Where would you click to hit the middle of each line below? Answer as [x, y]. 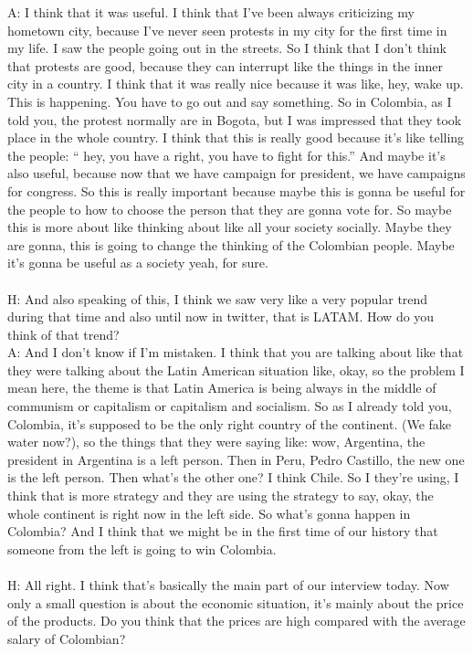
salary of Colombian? [67, 638]
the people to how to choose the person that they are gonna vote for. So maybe [230, 209]
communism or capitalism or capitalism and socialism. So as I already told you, [230, 406]
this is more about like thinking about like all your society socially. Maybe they [230, 227]
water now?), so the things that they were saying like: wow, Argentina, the [216, 442]
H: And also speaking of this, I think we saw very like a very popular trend [218, 298]
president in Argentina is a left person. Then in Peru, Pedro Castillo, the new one [236, 459]
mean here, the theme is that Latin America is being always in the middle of [222, 388]
